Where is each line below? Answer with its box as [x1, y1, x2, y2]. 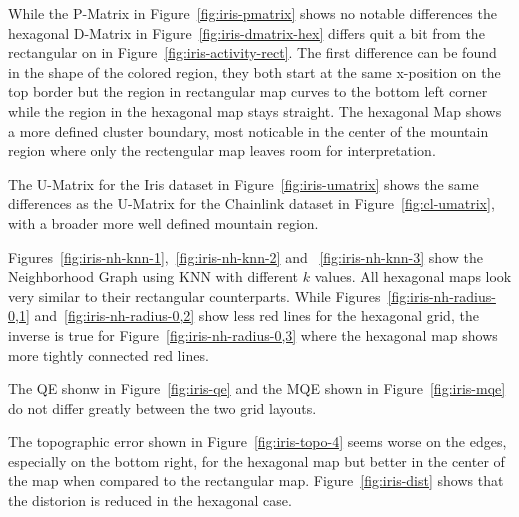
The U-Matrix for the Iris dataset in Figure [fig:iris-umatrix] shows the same [8, 173, 479, 194]
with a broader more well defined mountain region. [8, 212, 319, 233]
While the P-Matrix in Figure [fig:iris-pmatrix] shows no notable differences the [8, 3, 497, 23]
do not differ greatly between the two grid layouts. [8, 397, 317, 418]
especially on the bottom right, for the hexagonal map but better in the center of [8, 450, 505, 471]
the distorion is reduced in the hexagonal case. [8, 490, 292, 511]
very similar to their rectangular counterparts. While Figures [8, 285, 381, 306]
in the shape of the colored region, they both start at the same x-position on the [8, 61, 501, 82]
